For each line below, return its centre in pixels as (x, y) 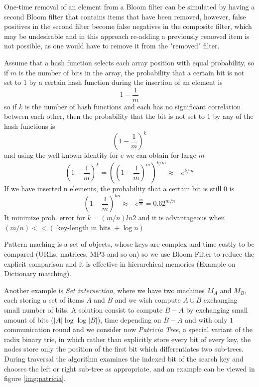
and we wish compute (148, 300)
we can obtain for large (161, 155)
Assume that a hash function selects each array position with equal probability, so (129, 62)
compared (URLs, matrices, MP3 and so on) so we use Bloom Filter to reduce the (129, 254)
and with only (206, 319)
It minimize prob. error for (45, 217)
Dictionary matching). (38, 273)
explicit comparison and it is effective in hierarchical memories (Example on (120, 263)
